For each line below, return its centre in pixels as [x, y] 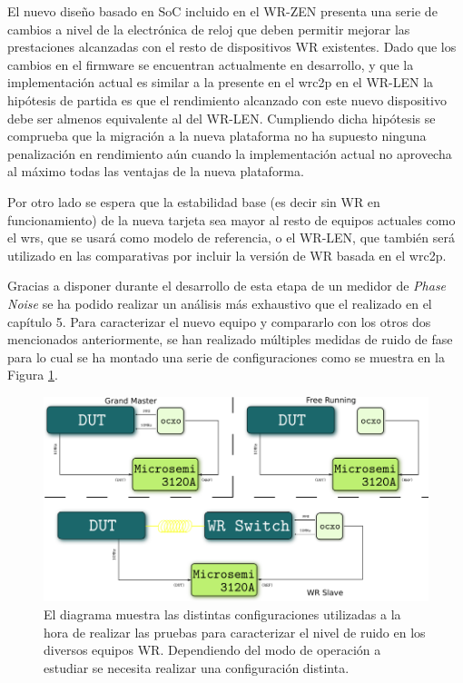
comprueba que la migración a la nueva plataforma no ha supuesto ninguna [217, 136]
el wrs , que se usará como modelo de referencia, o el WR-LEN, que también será [231, 238]
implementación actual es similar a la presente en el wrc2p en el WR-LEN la [221, 82]
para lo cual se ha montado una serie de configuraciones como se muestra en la [226, 356]
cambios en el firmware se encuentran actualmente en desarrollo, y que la [211, 64]
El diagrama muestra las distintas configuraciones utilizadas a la [222, 614]
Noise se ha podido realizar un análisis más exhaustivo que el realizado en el [220, 303]
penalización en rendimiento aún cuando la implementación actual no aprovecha [230, 153]
